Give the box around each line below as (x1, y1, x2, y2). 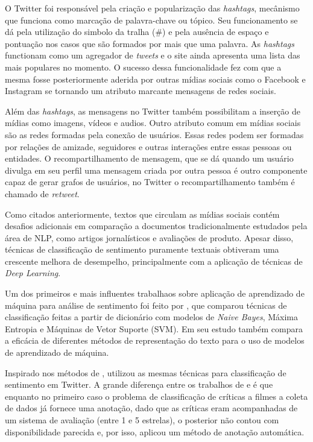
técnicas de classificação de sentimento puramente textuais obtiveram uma (5, 243, 279, 256)
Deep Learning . (5, 267, 61, 279)
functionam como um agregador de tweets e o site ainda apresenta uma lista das (5, 49, 300, 62)
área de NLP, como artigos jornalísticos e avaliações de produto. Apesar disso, (5, 231, 294, 244)
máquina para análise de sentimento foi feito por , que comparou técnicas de (5, 298, 287, 311)
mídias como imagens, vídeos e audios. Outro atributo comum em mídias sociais (5, 116, 301, 129)
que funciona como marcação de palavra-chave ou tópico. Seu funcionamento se (5, 13, 298, 26)
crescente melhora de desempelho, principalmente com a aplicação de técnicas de (5, 254, 303, 267)
